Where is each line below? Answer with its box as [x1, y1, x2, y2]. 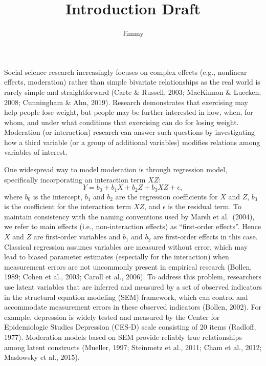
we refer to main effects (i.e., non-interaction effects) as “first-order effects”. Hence [4, 221, 261, 232]
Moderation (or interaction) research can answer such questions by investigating [4, 127, 255, 137]
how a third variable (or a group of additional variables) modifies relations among [4, 136, 260, 147]
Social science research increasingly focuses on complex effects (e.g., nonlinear [4, 66, 247, 77]
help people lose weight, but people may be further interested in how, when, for [4, 107, 253, 117]
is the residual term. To [168, 201, 241, 212]
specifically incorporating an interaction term [4, 174, 146, 185]
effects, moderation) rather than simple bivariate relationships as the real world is [4, 76, 260, 87]
